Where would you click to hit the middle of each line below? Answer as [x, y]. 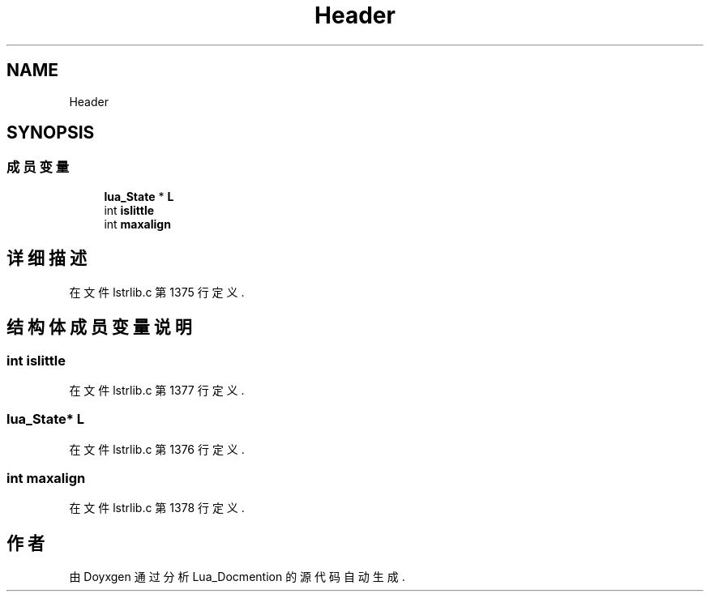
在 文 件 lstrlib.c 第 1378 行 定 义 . [157, 508]
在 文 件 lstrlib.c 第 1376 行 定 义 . [157, 449]
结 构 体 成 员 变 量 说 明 [99, 327]
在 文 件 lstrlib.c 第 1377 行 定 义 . [157, 390]
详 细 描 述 [47, 258]
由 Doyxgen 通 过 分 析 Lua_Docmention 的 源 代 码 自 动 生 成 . [237, 577]
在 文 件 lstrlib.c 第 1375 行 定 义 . [157, 292]
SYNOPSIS [51, 133]
